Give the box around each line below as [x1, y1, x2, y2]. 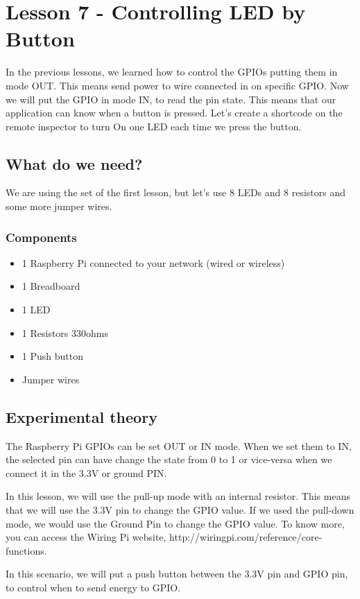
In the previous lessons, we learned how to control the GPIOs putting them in [6, 64, 338, 79]
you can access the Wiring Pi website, [6, 530, 166, 544]
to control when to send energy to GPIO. [6, 580, 181, 594]
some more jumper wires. [6, 199, 112, 214]
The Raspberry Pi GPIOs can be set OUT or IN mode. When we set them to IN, [6, 438, 352, 453]
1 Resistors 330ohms [22, 325, 108, 340]
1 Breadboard [22, 279, 80, 293]
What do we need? [6, 153, 143, 174]
